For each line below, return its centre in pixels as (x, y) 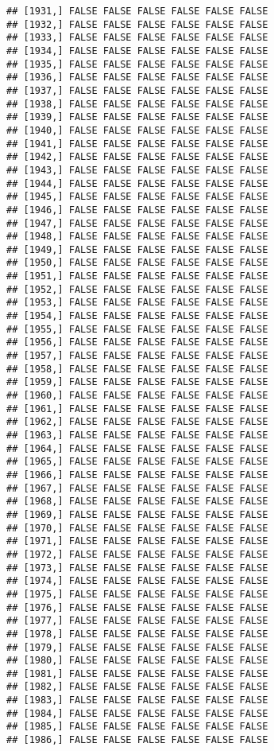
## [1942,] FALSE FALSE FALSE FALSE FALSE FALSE (137, 157)
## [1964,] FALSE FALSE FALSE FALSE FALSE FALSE (137, 448)
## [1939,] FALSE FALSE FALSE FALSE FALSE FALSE (137, 117)
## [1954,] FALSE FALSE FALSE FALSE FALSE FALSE (137, 316)
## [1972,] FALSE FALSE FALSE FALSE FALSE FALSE (137, 554)
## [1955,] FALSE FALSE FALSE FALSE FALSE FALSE (137, 329)
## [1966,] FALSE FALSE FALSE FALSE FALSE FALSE (137, 475)
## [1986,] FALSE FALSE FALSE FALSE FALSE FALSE (137, 740)
